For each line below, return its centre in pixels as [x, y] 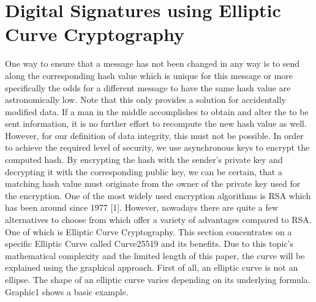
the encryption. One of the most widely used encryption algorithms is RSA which [158, 195]
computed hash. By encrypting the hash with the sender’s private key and [144, 160]
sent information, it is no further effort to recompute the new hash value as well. [156, 123]
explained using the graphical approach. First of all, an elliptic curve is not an [152, 267]
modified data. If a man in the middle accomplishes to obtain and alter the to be [157, 111]
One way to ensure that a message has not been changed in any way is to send [152, 63]
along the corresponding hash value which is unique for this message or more [149, 75]
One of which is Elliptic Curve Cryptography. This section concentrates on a [149, 231]
